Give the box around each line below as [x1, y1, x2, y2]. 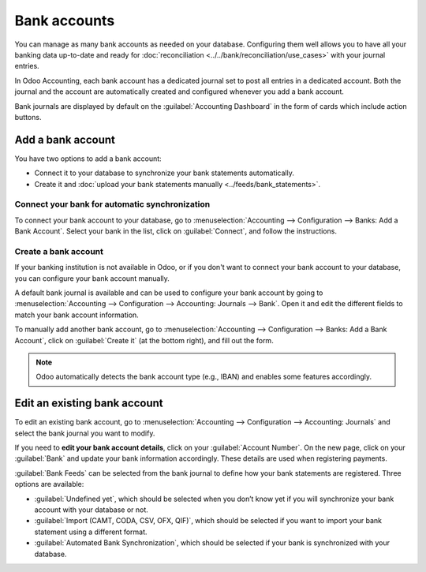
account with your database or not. [34, 505, 149, 514]
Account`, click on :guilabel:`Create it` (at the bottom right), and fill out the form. [14, 335, 274, 345]
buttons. [14, 112, 42, 122]
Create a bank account [14, 245, 104, 256]
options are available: [14, 480, 84, 489]
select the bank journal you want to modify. [14, 428, 155, 438]
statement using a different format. [34, 527, 148, 536]
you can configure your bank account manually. [14, 273, 170, 283]
